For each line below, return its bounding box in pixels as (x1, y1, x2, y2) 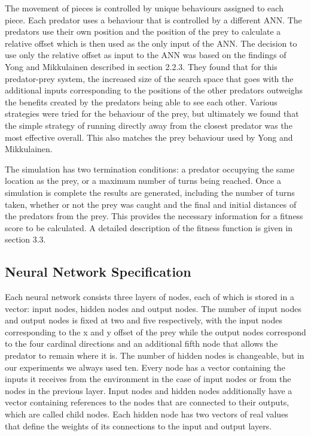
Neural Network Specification (5, 262, 191, 281)
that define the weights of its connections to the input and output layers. (5, 419, 272, 432)
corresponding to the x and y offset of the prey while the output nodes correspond (5, 325, 306, 338)
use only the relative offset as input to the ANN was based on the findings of (5, 49, 286, 61)
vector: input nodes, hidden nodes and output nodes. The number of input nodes (5, 302, 301, 314)
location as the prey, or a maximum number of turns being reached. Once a (5, 174, 281, 187)
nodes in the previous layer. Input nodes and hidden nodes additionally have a (5, 384, 292, 396)
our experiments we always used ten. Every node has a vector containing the (5, 361, 285, 373)
